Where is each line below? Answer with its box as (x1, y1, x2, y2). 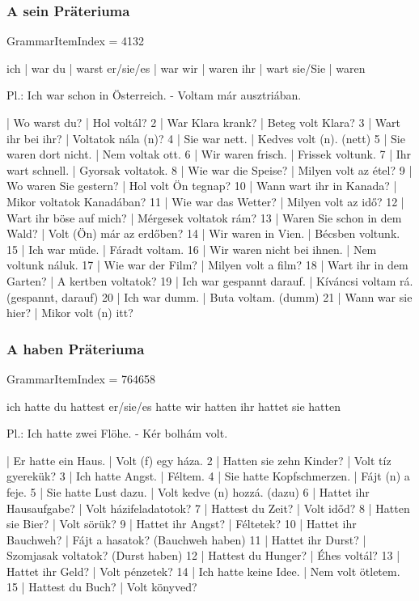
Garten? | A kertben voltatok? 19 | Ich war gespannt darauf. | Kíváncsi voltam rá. (6, 272, 413, 289)
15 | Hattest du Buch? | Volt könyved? (6, 578, 197, 595)
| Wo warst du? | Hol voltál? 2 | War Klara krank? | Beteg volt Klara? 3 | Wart (6, 114, 401, 130)
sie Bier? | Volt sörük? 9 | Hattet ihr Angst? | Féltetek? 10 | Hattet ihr (6, 515, 357, 532)
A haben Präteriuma (6, 338, 145, 358)
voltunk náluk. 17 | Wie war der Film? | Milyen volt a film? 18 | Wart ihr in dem (6, 256, 408, 273)
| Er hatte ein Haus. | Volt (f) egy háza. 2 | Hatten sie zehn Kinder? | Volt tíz (6, 451, 391, 468)
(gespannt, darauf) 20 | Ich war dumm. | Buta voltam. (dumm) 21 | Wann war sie (6, 288, 413, 305)
